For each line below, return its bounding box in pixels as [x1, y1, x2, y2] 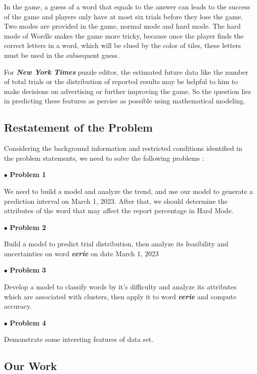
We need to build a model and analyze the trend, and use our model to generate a [4, 186, 253, 196]
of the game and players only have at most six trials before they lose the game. [4, 11, 243, 21]
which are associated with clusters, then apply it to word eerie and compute [4, 291, 237, 301]
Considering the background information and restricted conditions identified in [4, 143, 242, 153]
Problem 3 [9, 265, 46, 275]
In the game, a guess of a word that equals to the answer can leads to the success [4, 1, 250, 11]
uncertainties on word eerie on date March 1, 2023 [4, 248, 159, 258]
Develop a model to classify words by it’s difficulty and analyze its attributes [4, 281, 237, 292]
